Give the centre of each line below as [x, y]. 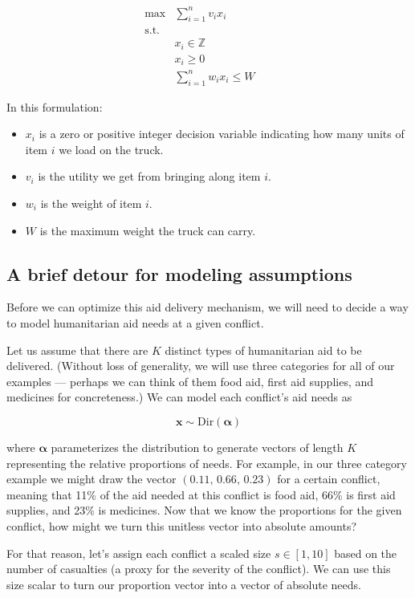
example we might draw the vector [92, 479]
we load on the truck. [111, 149]
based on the [366, 553]
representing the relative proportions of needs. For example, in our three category [207, 463]
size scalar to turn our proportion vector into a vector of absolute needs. [184, 584]
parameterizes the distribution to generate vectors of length [197, 447]
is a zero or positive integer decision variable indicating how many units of [222, 134]
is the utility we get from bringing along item [149, 176]
